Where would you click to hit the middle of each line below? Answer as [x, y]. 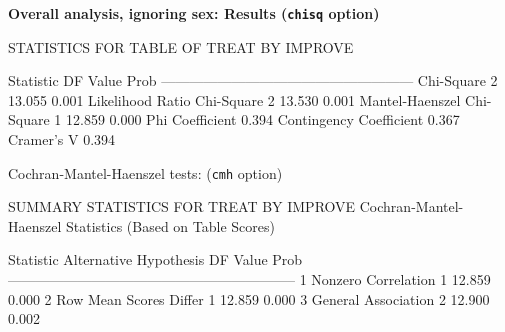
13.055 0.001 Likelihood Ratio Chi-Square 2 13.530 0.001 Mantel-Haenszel [234, 99]
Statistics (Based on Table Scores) [170, 225]
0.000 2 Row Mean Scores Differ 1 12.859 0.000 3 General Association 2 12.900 [249, 298]
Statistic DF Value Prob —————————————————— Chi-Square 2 [253, 80]
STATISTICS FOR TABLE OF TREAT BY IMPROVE [181, 46]
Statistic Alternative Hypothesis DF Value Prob [155, 259]
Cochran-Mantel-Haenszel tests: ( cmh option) [145, 172]
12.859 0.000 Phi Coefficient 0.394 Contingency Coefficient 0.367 [262, 119]
